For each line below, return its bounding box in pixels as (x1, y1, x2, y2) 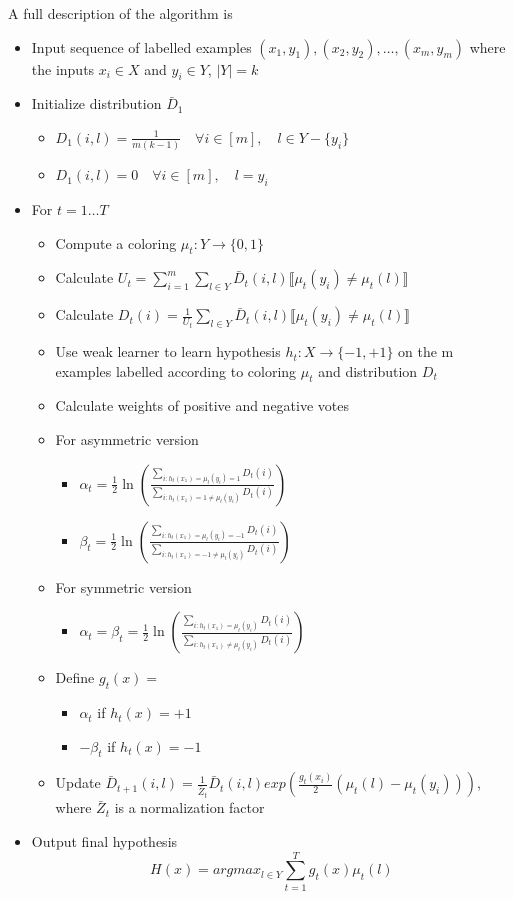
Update (55, 772, 101, 793)
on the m (398, 341, 454, 362)
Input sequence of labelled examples (31, 36, 252, 57)
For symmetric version (55, 576, 192, 597)
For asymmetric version (55, 429, 199, 450)
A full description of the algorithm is (8, 3, 233, 23)
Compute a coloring (55, 232, 177, 253)
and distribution (318, 360, 418, 381)
